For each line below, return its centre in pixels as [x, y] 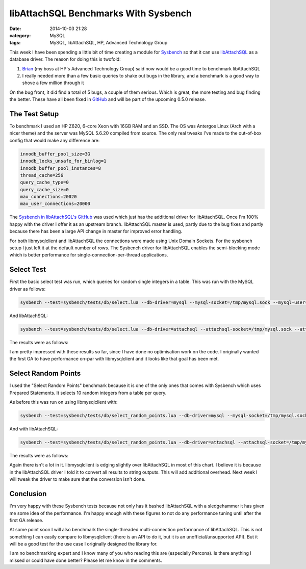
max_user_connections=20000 [55, 204]
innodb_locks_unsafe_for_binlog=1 [63, 161]
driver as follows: [28, 289]
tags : [15, 43]
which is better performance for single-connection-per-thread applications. [89, 255]
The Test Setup [34, 114]
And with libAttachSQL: [34, 429]
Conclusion [28, 494]
